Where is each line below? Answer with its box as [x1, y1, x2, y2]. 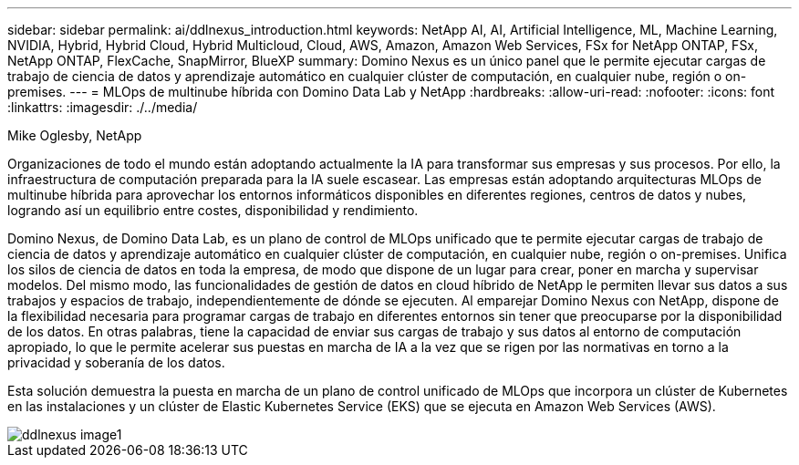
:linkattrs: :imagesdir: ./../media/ [7, 99, 198, 115]
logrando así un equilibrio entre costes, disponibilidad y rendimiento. [7, 202, 419, 218]
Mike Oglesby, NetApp [7, 128, 142, 143]
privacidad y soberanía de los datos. [7, 355, 225, 370]
